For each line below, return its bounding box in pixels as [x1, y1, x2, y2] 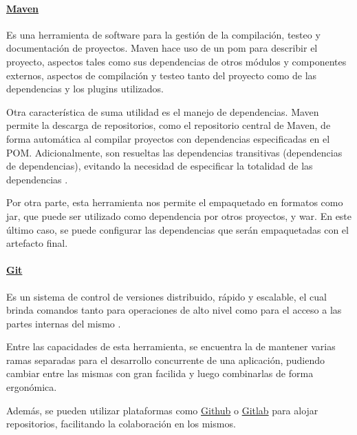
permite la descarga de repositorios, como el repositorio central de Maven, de [6, 118, 331, 132]
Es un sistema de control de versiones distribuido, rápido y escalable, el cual [6, 289, 327, 303]
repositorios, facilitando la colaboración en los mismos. [6, 416, 236, 431]
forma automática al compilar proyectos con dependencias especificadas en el [6, 131, 330, 145]
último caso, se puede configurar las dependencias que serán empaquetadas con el [6, 222, 349, 236]
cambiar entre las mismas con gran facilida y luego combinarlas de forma [6, 366, 314, 381]
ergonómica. [6, 380, 57, 394]
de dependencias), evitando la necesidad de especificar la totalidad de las [6, 159, 313, 173]
